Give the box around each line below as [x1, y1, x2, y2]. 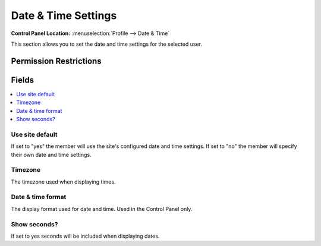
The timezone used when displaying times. [11, 178, 116, 185]
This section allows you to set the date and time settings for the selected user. [11, 40, 202, 48]
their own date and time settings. [11, 151, 92, 158]
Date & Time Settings [11, 9, 117, 22]
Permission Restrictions [11, 56, 102, 66]
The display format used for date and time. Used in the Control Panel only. [11, 205, 193, 212]
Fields [11, 75, 34, 85]
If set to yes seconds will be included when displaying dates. [11, 232, 160, 239]
